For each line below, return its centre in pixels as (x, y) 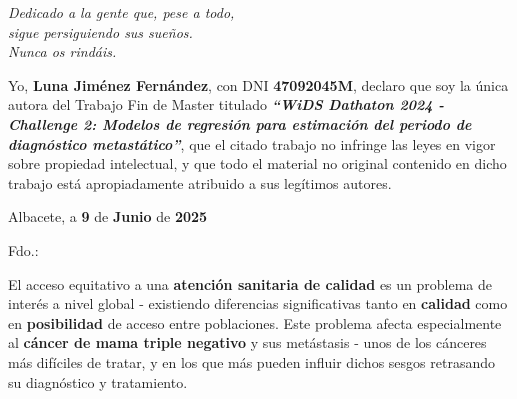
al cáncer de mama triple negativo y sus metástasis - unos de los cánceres (247, 342)
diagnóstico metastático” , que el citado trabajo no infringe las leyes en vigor (252, 143)
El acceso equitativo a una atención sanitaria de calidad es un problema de (250, 283)
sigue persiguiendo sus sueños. (100, 31)
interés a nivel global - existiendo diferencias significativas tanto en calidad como (258, 303)
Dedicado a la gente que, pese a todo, (121, 12)
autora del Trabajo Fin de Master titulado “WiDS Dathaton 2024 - (226, 104)
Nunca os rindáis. (62, 51)
